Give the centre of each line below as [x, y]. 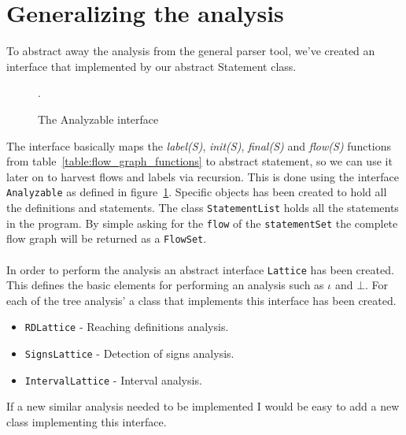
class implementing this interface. [87, 421]
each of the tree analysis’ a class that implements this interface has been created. [201, 300]
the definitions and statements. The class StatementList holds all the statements [203, 207]
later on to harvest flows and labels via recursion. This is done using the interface [203, 176]
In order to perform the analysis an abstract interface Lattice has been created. [200, 269]
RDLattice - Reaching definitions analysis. [127, 327]
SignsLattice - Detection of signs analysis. [129, 353]
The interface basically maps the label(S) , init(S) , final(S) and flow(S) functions [199, 145]
